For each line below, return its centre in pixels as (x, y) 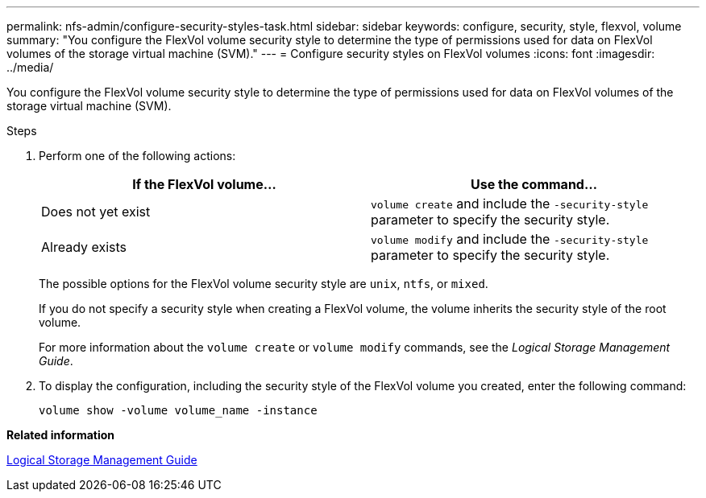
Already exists (84, 247)
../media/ (30, 67)
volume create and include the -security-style (510, 204)
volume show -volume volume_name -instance (178, 410)
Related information (61, 435)
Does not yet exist (96, 212)
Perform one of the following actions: (137, 156)
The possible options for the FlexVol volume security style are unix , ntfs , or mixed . (264, 284)
